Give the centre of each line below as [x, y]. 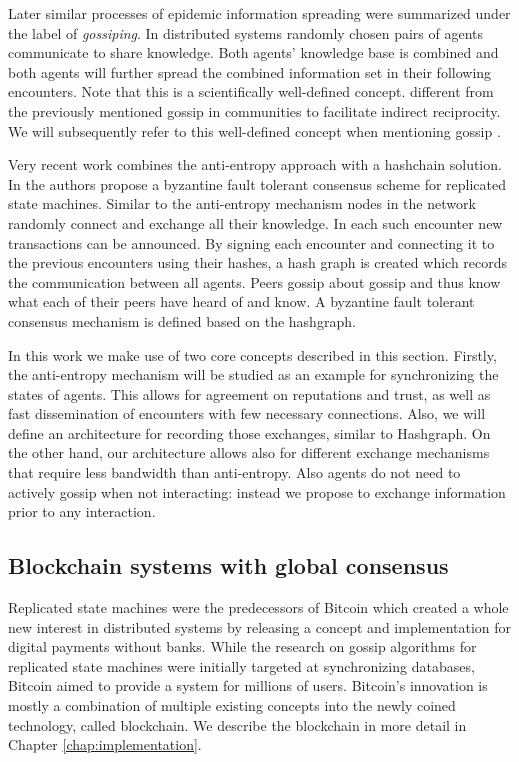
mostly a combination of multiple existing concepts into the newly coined [232, 705]
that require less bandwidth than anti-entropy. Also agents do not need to [234, 472]
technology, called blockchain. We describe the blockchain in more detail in [237, 724]
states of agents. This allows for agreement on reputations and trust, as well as [249, 393]
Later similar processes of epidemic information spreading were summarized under [259, 13]
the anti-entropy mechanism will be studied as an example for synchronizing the [253, 374]
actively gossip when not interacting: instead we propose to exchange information [257, 491]
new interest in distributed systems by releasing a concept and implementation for [260, 626]
